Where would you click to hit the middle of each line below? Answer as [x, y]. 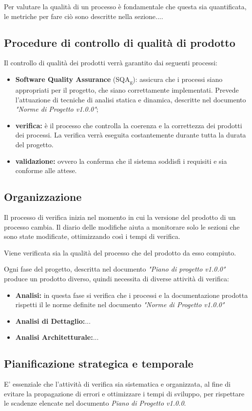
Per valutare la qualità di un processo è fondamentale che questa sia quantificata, [125, 6]
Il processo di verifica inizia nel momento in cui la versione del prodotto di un [120, 217]
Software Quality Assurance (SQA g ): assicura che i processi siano [119, 79]
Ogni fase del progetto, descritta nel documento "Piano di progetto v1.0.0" [115, 269]
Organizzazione [43, 197]
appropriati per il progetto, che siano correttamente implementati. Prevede [127, 90]
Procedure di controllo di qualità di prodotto [120, 42]
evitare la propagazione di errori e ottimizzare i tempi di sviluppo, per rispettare [124, 393]
